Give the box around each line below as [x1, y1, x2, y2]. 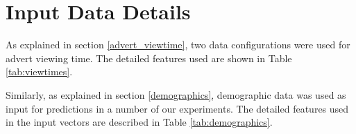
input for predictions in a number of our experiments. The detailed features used [6, 101, 349, 115]
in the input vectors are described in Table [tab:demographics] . [6, 115, 273, 129]
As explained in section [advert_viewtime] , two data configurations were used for [6, 37, 350, 52]
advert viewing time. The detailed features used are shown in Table [6, 50, 292, 65]
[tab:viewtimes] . [6, 64, 73, 79]
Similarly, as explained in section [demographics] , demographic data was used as [6, 87, 346, 102]
